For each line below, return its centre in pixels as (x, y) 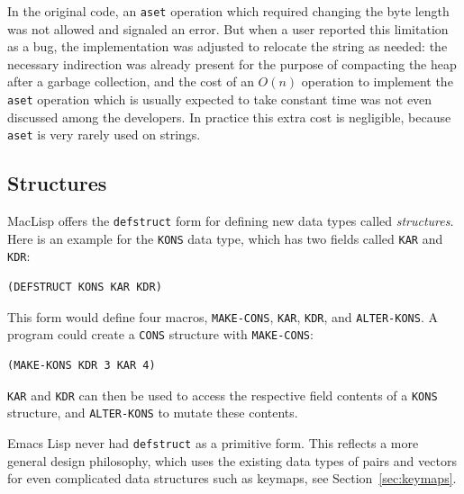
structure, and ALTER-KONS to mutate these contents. (153, 413)
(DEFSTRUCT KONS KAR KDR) (85, 287)
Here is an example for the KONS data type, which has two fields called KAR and (225, 238)
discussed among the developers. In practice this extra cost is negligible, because (229, 117)
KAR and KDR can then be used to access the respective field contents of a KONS (223, 395)
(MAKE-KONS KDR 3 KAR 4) (82, 366)
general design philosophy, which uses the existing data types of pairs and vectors (232, 460)
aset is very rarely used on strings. (104, 135)
